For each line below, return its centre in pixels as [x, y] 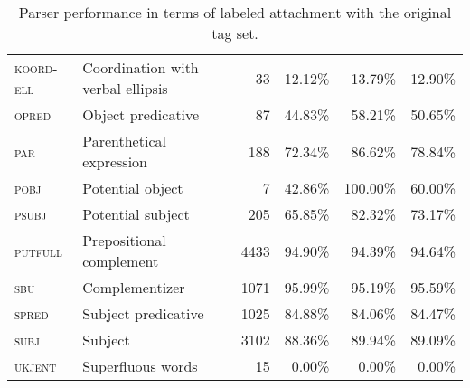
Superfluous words [140, 366]
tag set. [235, 33]
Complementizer [134, 287]
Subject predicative [143, 313]
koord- [36, 67]
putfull [38, 251]
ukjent [36, 366]
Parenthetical [124, 141]
